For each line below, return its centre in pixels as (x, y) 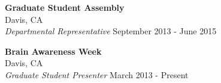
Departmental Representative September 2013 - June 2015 (111, 31)
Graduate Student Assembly (65, 7)
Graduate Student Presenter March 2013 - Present (97, 74)
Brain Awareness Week (53, 51)
